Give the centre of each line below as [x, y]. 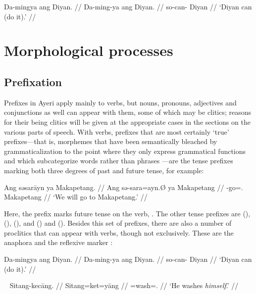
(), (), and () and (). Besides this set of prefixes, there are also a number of [118, 223]
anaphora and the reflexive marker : [58, 242]
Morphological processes [89, 50]
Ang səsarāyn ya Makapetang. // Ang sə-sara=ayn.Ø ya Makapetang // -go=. [124, 187]
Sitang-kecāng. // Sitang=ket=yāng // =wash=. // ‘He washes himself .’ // [124, 285]
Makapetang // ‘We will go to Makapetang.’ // [76, 197]
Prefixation [33, 81]
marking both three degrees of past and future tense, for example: [104, 170]
